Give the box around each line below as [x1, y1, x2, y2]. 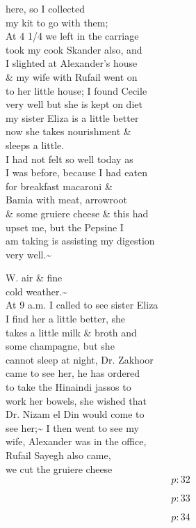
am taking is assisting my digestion [6, 233, 155, 248]
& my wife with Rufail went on [6, 69, 138, 84]
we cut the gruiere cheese [6, 461, 113, 476]
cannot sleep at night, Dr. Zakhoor [6, 352, 154, 366]
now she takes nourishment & [6, 124, 131, 139]
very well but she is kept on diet [6, 97, 142, 111]
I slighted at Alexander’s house [6, 56, 138, 70]
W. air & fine [6, 270, 63, 285]
